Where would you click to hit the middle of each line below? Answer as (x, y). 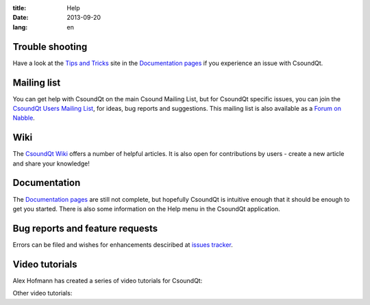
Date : (21, 18)
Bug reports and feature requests (85, 228)
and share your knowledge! (51, 163)
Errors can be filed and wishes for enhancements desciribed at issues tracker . (123, 244)
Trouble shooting (50, 47)
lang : (20, 27)
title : (20, 8)
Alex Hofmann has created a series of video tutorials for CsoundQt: (108, 280)
